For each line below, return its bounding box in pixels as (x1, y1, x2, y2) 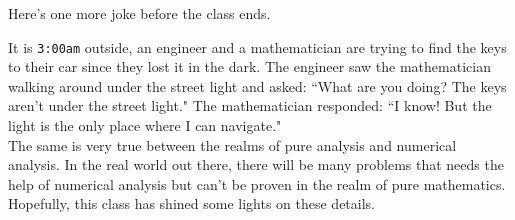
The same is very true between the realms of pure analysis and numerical (8, 134, 457, 155)
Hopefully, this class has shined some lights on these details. (8, 193, 376, 214)
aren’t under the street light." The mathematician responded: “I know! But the (8, 95, 492, 116)
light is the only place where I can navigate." (8, 115, 282, 136)
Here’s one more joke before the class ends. (8, 3, 271, 23)
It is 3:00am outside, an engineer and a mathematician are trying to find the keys (8, 36, 507, 57)
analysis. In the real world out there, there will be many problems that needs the (8, 154, 504, 175)
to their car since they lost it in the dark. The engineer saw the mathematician (8, 56, 491, 77)
